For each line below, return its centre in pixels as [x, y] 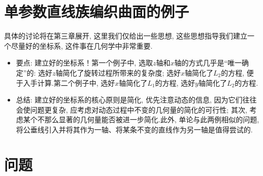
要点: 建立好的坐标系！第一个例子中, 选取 [84, 63]
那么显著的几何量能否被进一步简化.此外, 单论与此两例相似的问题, [152, 119]
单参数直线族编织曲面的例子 [97, 11]
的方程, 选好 [175, 82]
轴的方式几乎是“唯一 [208, 63]
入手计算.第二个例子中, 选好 [69, 82]
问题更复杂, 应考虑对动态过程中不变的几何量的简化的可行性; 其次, [139, 109]
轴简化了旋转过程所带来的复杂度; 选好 [118, 72]
